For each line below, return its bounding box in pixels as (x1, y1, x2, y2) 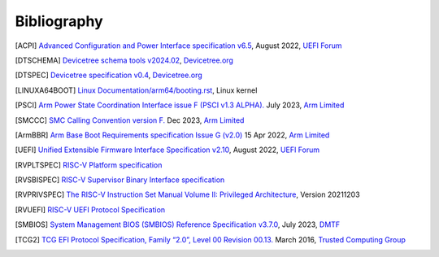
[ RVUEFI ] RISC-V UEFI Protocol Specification (15, 204, 166, 215)
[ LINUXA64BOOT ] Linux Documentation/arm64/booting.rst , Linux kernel (15, 85, 258, 95)
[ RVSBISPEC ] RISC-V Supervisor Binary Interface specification (15, 175, 225, 185)
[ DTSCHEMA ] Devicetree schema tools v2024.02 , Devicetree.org (15, 55, 233, 65)
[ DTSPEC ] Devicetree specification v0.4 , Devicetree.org (15, 70, 202, 81)
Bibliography (15, 12, 103, 30)
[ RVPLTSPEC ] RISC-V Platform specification (15, 159, 163, 170)
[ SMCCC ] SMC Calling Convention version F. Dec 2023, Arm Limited (15, 115, 245, 125)
